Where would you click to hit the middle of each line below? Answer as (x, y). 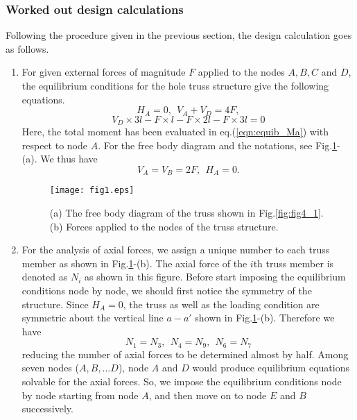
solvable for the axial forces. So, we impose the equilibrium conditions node (182, 381)
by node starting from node (80, 395)
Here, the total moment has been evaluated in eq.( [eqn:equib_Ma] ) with (175, 132)
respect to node (55, 145)
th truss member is (294, 263)
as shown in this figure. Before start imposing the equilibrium (215, 277)
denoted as (45, 277)
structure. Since (55, 304)
